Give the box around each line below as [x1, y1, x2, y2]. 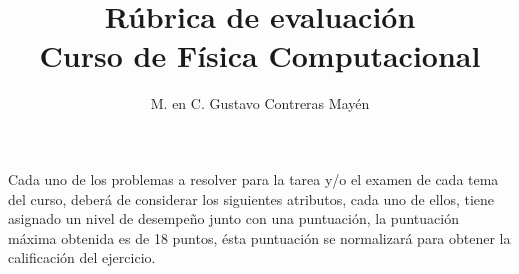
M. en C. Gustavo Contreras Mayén [150, 93, 370, 114]
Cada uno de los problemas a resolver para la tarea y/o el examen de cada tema [8, 168, 499, 189]
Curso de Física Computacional [39, 35, 481, 76]
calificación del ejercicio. [8, 247, 156, 268]
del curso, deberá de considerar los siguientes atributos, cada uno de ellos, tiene [8, 188, 495, 209]
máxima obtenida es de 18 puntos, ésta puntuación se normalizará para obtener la [8, 227, 511, 248]
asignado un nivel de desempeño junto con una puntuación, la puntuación [8, 208, 459, 229]
